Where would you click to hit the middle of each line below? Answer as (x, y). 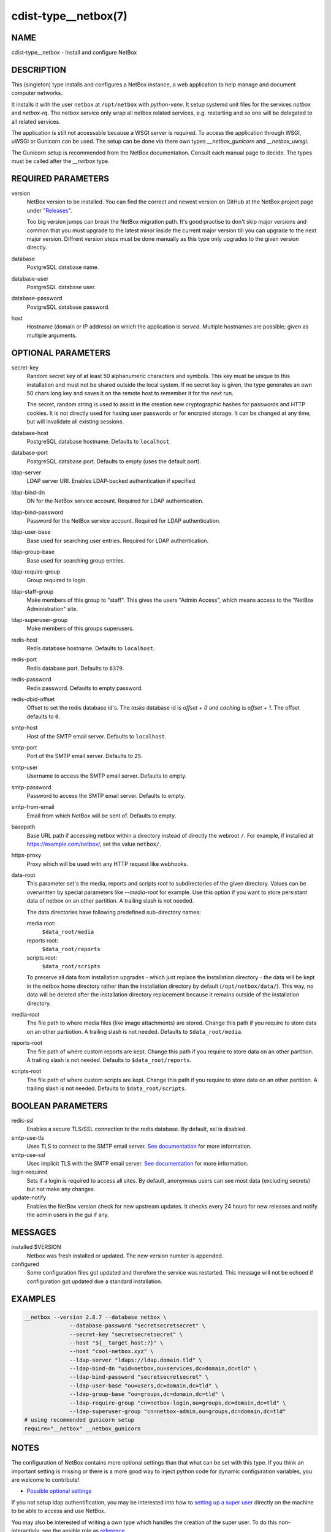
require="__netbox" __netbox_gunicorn (82, 1428)
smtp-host (25, 728)
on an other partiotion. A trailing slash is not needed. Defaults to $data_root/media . (135, 1031)
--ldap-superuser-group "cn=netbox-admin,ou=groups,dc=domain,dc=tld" (178, 1412)
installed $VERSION (36, 1247)
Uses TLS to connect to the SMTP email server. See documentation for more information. (139, 1147)
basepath (23, 827)
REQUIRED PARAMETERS (60, 179)
